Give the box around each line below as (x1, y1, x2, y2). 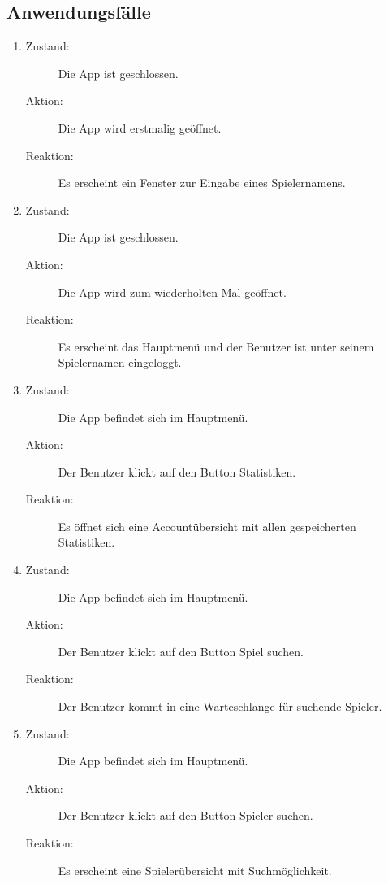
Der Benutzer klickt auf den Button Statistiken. (58, 463, 296, 480)
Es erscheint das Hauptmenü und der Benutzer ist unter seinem (58, 337, 374, 355)
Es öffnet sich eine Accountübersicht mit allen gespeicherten (58, 517, 356, 534)
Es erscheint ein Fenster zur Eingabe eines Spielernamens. (58, 174, 346, 191)
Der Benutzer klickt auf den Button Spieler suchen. (58, 807, 313, 824)
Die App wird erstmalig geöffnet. (58, 119, 222, 136)
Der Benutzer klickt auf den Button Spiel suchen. (58, 642, 304, 660)
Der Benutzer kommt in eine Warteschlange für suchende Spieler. (58, 698, 382, 715)
